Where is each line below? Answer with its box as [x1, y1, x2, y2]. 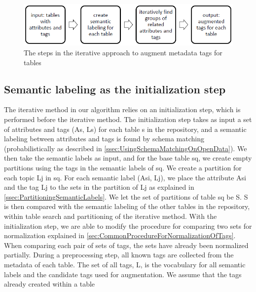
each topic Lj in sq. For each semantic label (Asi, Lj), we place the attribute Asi [4, 172, 246, 182]
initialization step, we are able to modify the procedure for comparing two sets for [4, 220, 252, 231]
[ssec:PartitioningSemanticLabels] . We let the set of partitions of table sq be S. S [4, 191, 248, 202]
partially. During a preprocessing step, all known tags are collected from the [4, 250, 234, 260]
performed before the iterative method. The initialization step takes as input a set [4, 114, 252, 125]
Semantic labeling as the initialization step [4, 81, 226, 96]
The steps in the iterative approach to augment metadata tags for [24, 47, 222, 58]
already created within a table [4, 279, 95, 289]
